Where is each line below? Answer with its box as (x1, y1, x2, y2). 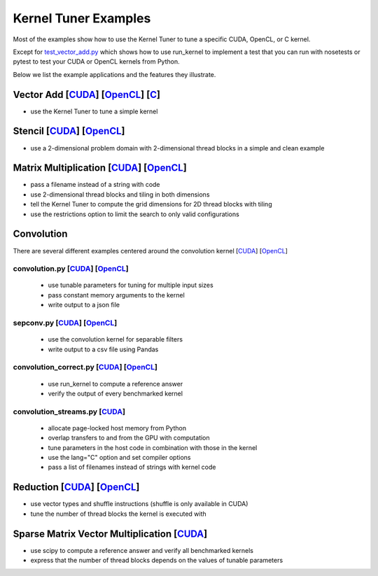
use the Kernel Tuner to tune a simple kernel (30, 107, 158, 115)
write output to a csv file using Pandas (48, 345, 159, 353)
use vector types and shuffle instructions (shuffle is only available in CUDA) (30, 500, 248, 508)
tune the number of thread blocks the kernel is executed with (30, 510, 206, 518)
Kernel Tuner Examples (13, 10, 151, 26)
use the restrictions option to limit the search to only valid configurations (30, 210, 239, 218)
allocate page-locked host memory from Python (48, 423, 187, 432)
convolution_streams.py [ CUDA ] (13, 407, 126, 416)
